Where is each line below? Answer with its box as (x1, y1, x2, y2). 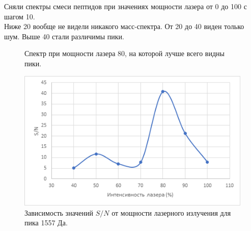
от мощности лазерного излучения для (111, 207, 231, 218)
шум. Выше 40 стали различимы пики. (4, 31, 124, 41)
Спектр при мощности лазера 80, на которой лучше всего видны (24, 48, 225, 59)
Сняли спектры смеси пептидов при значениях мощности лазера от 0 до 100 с (4, 1, 247, 11)
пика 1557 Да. (24, 217, 68, 228)
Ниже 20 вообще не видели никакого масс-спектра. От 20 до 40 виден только (4, 21, 244, 32)
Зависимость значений (24, 207, 94, 218)
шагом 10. (4, 11, 35, 21)
